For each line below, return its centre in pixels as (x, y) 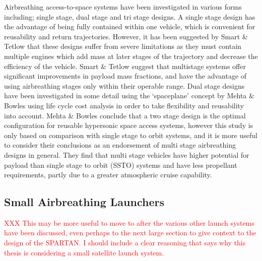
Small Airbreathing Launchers (84, 202)
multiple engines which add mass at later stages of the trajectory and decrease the (131, 56)
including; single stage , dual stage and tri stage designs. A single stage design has (130, 16)
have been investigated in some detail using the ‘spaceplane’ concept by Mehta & (129, 95)
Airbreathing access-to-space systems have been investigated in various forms (123, 7)
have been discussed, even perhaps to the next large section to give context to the (130, 233)
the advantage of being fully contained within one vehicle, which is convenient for (130, 26)
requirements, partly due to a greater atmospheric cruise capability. (108, 175)
